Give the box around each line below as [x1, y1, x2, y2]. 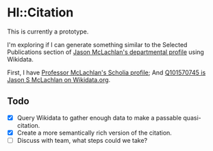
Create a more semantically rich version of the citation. [16, 128, 173, 137]
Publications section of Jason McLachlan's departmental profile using [7, 48, 204, 56]
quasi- [183, 113, 201, 122]
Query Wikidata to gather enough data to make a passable [16, 113, 182, 122]
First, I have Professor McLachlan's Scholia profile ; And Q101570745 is [7, 68, 206, 77]
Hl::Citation [7, 5, 74, 20]
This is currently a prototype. [7, 27, 89, 36]
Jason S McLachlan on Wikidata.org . [7, 75, 111, 83]
